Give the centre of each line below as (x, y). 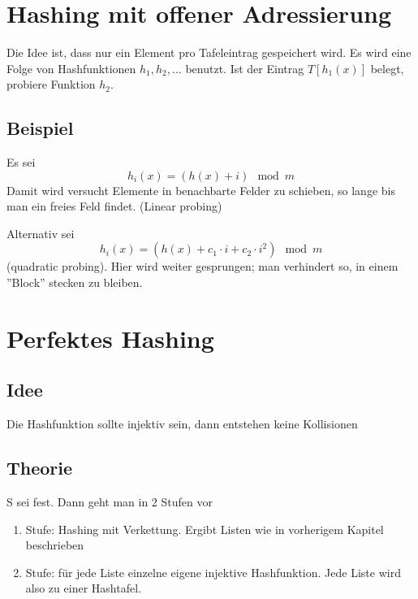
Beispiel (40, 128)
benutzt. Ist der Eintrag (245, 68)
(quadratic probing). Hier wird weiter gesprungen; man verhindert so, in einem (203, 266)
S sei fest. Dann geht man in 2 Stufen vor (110, 502)
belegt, (387, 68)
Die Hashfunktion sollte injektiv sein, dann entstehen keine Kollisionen (182, 424)
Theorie (40, 468)
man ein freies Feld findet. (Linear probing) (114, 206)
